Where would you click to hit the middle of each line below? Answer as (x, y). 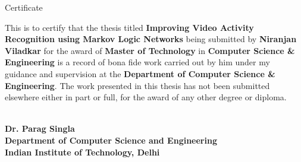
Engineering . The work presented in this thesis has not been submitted (137, 85)
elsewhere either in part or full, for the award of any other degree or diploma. (146, 97)
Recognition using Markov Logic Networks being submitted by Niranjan (151, 39)
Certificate (24, 7)
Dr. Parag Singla (40, 128)
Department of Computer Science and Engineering (111, 140)
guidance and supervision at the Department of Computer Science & (140, 73)
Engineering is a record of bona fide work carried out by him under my (137, 62)
